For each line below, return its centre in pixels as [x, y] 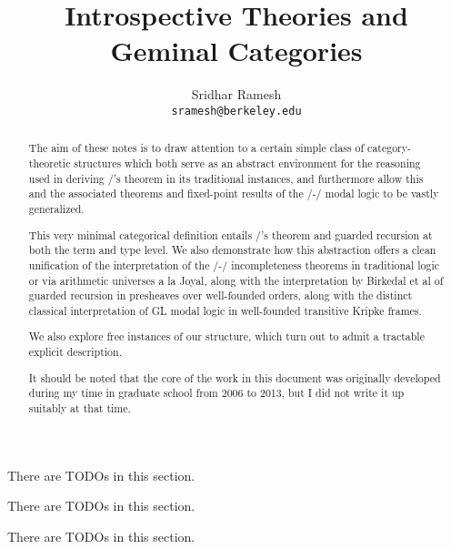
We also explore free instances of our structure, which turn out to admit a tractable [226, 336]
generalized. [56, 208]
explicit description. [75, 352]
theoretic [50, 163]
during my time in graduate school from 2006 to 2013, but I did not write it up [216, 393]
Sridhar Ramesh [236, 94]
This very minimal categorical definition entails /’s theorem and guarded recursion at [231, 234]
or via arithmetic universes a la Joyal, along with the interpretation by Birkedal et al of [236, 280]
